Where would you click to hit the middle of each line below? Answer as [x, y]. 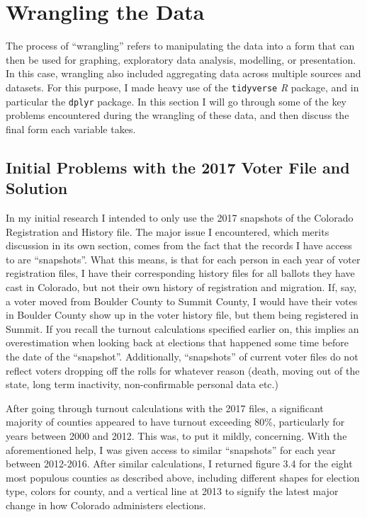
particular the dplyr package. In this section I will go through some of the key [176, 101]
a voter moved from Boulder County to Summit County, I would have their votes [182, 301]
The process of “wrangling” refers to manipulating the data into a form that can [180, 46]
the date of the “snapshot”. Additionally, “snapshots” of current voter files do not [182, 356]
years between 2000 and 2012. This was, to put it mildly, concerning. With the [176, 435]
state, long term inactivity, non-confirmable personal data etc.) [142, 384]
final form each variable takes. [71, 129]
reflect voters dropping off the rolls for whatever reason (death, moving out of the [183, 370]
